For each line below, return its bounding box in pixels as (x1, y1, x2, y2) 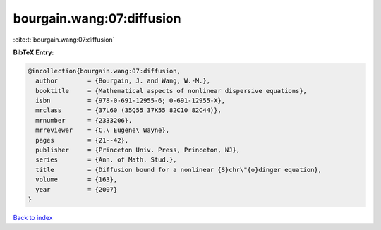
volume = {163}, (35, 176, 118, 183)
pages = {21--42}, (35, 136, 129, 144)
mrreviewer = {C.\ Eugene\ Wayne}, (35, 126, 169, 134)
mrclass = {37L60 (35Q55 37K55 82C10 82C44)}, (35, 107, 222, 114)
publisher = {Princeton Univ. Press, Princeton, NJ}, (35, 146, 241, 155)
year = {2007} (35, 186, 118, 193)
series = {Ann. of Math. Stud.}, (35, 156, 177, 164)
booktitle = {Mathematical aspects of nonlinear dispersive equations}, (35, 87, 307, 95)
